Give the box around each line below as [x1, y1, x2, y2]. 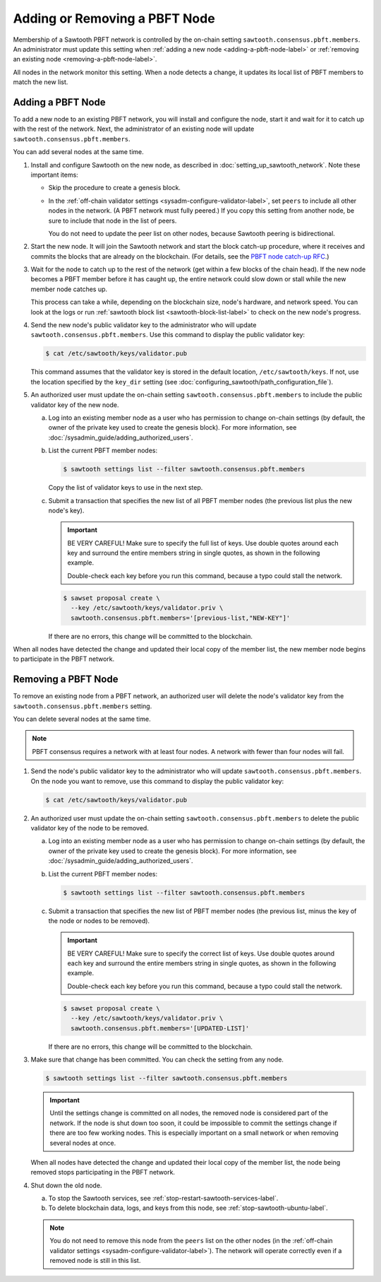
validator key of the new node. [30, 400, 119, 409]
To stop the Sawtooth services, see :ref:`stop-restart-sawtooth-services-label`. [48, 1194, 279, 1203]
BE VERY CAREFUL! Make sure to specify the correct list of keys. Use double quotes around [67, 949, 335, 958]
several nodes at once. [49, 1139, 116, 1147]
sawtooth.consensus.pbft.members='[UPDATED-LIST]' [71, 1024, 250, 1032]
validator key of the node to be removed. [30, 823, 150, 832]
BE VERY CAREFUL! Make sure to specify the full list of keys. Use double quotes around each [67, 539, 339, 547]
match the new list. [13, 78, 68, 86]
